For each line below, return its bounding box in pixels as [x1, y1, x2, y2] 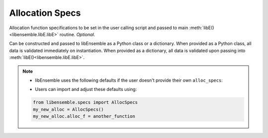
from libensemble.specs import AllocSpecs [33, 99, 138, 105]
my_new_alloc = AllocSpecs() [33, 106, 104, 112]
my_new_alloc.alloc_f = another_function [33, 114, 135, 119]
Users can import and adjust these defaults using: [35, 87, 137, 92]
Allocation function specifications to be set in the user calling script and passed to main [9, 25, 189, 31]
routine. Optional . [60, 31, 95, 37]
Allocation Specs [9, 7, 81, 18]
